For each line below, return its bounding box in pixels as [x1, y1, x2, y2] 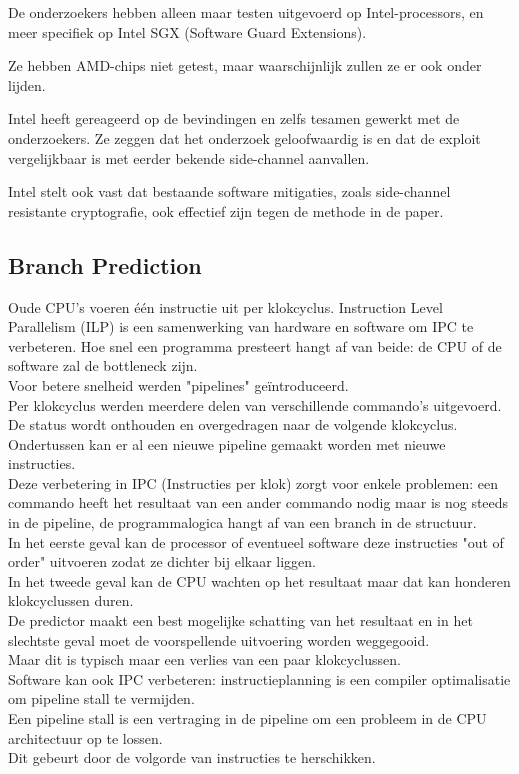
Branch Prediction [8, 249, 202, 280]
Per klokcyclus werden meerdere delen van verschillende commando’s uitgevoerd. [8, 394, 502, 415]
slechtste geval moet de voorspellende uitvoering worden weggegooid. [8, 629, 430, 650]
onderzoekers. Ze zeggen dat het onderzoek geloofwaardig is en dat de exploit [8, 127, 481, 148]
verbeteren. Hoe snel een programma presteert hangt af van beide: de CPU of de [8, 335, 502, 356]
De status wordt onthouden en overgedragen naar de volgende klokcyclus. [8, 414, 458, 435]
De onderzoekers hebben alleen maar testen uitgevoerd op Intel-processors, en [8, 2, 484, 22]
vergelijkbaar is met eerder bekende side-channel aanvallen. [8, 147, 370, 168]
